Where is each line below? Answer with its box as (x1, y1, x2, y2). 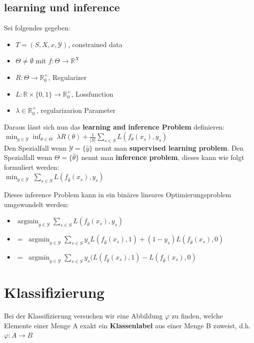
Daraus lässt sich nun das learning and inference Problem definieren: (4, 121, 225, 132)
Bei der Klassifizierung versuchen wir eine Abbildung (4, 310, 163, 320)
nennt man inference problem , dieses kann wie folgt (81, 152, 244, 162)
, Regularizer (48, 72, 87, 82)
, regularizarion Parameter (36, 105, 116, 115)
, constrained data (68, 39, 123, 49)
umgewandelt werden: (4, 199, 69, 209)
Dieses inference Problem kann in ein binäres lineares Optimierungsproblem (4, 189, 231, 200)
